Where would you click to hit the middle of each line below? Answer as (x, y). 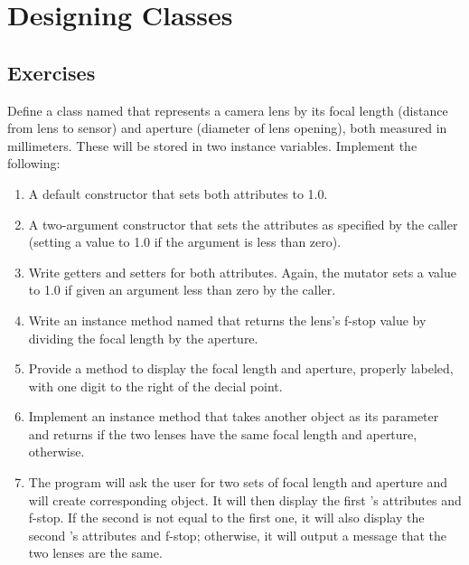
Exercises (52, 72)
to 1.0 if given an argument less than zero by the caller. (182, 290)
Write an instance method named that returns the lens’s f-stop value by (227, 320)
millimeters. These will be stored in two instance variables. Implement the (212, 145)
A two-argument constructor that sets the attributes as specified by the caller (243, 224)
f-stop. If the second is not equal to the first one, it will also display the (226, 518)
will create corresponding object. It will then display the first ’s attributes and (245, 499)
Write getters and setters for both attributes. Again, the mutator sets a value (242, 272)
